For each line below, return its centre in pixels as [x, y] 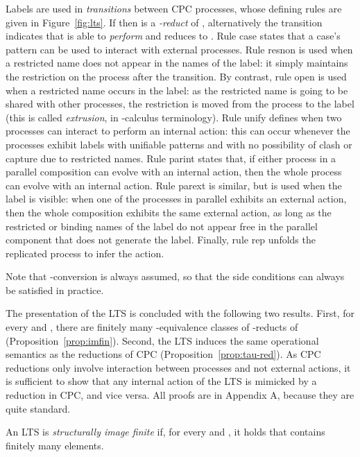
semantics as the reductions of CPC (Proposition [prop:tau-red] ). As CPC [163, 354]
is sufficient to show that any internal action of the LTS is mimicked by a [161, 381]
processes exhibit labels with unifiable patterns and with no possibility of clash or [179, 144]
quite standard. [38, 408]
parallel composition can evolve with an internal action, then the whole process [174, 172]
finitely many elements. [55, 445]
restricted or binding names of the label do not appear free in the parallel [162, 226]
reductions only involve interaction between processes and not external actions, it [178, 367]
